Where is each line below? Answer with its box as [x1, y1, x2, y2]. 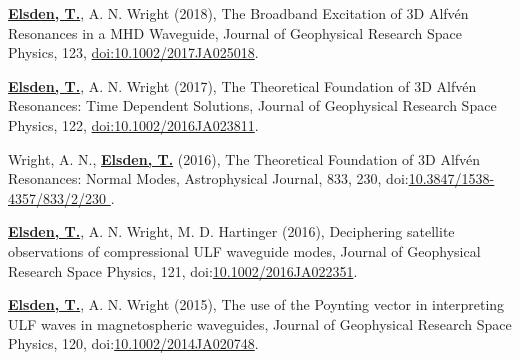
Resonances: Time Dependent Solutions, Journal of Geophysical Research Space [8, 95, 497, 116]
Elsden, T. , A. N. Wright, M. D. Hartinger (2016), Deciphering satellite [8, 221, 455, 242]
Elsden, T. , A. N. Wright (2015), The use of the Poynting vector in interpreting [8, 294, 505, 315]
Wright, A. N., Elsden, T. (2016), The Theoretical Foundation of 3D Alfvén [8, 148, 481, 169]
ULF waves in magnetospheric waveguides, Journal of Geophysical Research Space [8, 313, 512, 334]
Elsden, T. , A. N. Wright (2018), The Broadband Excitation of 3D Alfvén [8, 3, 469, 23]
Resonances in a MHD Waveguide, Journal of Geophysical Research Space [8, 22, 462, 43]
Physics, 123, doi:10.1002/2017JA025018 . [8, 42, 259, 63]
